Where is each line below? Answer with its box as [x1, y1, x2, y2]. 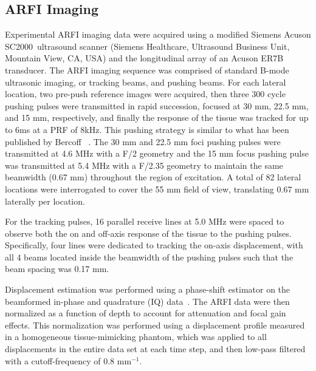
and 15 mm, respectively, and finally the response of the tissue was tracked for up [5, 111, 309, 124]
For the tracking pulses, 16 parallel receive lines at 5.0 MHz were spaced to [5, 215, 284, 228]
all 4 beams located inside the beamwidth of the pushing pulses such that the [5, 250, 294, 263]
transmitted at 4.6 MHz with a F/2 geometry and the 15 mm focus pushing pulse [5, 147, 309, 160]
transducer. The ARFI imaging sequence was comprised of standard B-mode [5, 63, 289, 76]
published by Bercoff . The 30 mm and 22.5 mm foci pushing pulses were [5, 135, 281, 148]
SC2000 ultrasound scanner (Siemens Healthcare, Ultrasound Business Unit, [5, 39, 290, 52]
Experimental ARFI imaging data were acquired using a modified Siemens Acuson [5, 28, 311, 41]
